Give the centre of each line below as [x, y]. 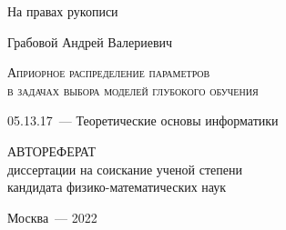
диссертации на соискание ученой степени [125, 169]
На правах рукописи [63, 11]
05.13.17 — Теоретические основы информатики [143, 120]
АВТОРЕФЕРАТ [52, 150]
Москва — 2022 [52, 217]
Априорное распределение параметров [109, 72]
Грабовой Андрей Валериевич [90, 41]
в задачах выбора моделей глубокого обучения [133, 90]
